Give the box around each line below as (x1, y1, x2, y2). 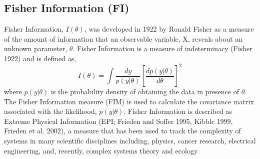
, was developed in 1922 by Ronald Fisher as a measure (84, 24, 254, 34)
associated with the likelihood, (4, 106, 97, 116)
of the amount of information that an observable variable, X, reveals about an (4, 33, 243, 44)
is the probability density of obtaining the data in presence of (51, 86, 239, 97)
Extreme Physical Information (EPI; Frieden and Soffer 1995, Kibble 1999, (4, 115, 233, 126)
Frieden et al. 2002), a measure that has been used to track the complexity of (4, 125, 241, 136)
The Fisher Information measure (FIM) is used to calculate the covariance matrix (4, 96, 254, 106)
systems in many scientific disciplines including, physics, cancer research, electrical (4, 135, 256, 146)
